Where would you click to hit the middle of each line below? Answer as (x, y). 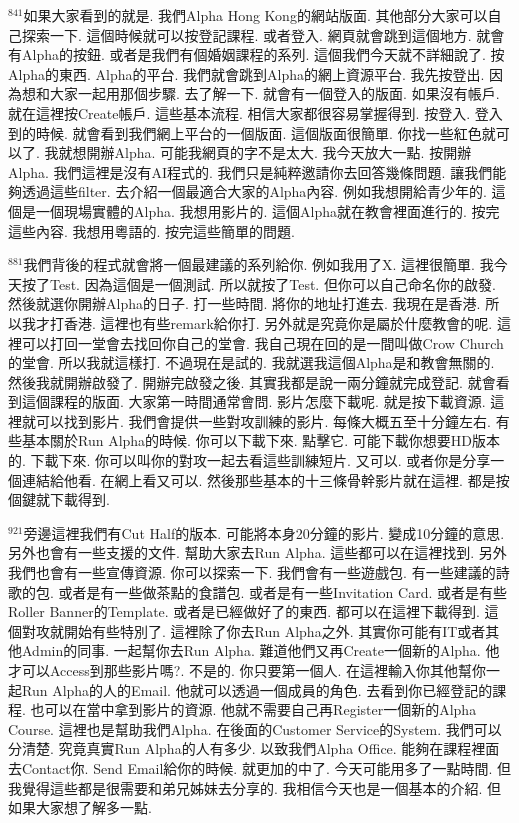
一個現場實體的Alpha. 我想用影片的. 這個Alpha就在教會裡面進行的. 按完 (267, 210)
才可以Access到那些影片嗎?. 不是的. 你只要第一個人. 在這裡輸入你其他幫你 (247, 670)
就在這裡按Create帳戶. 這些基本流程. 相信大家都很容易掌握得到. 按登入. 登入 (255, 112)
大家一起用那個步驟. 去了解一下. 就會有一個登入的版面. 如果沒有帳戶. (274, 93)
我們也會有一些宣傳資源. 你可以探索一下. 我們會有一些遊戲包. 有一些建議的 (252, 572)
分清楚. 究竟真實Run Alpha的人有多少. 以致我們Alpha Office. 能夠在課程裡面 (254, 748)
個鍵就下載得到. (59, 499)
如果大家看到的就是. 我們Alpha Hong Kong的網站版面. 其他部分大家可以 (255, 15)
